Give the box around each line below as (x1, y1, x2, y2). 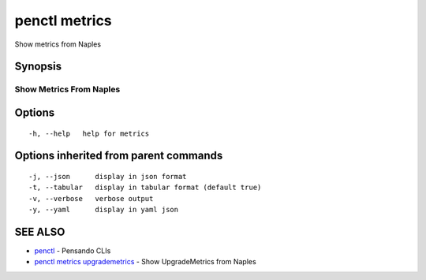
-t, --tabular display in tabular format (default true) (28, 183, 262, 192)
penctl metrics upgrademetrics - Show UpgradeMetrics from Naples (34, 257, 256, 267)
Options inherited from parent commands (14, 149, 223, 162)
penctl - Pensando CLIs (34, 246, 111, 256)
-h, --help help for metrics (28, 129, 150, 138)
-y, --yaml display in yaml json (28, 205, 179, 215)
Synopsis (14, 60, 62, 73)
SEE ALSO (14, 225, 65, 238)
